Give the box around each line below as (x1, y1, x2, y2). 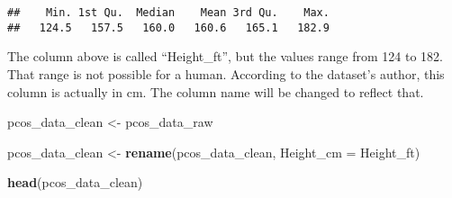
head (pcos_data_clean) (7, 173, 143, 192)
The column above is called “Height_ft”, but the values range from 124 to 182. (7, 47, 443, 66)
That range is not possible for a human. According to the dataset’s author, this (7, 64, 445, 83)
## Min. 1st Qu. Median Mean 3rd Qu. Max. (7, 6, 330, 19)
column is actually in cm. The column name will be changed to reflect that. (7, 82, 424, 101)
